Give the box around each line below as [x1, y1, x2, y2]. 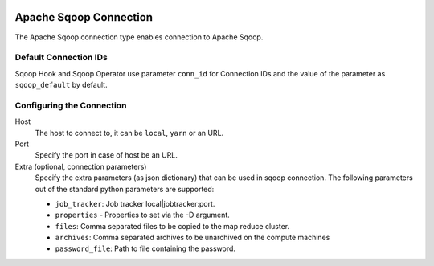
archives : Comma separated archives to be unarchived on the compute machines [55, 233, 330, 243]
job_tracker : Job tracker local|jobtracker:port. [55, 198, 215, 208]
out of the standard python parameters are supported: [35, 184, 215, 194]
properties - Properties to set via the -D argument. [55, 210, 231, 220]
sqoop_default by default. [14, 80, 108, 90]
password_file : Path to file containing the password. [55, 243, 236, 253]
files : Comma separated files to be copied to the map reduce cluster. [55, 221, 289, 231]
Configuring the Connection [14, 100, 127, 111]
